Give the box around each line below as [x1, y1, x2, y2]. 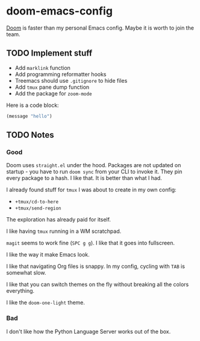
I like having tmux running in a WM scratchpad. [6, 228, 122, 235]
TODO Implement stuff [6, 48, 93, 59]
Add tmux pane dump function [14, 83, 90, 91]
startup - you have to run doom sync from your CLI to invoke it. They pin [6, 168, 183, 176]
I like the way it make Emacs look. [6, 251, 90, 258]
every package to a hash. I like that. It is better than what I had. [6, 174, 163, 182]
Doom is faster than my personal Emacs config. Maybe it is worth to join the [6, 24, 195, 31]
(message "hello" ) [6, 113, 52, 119]
